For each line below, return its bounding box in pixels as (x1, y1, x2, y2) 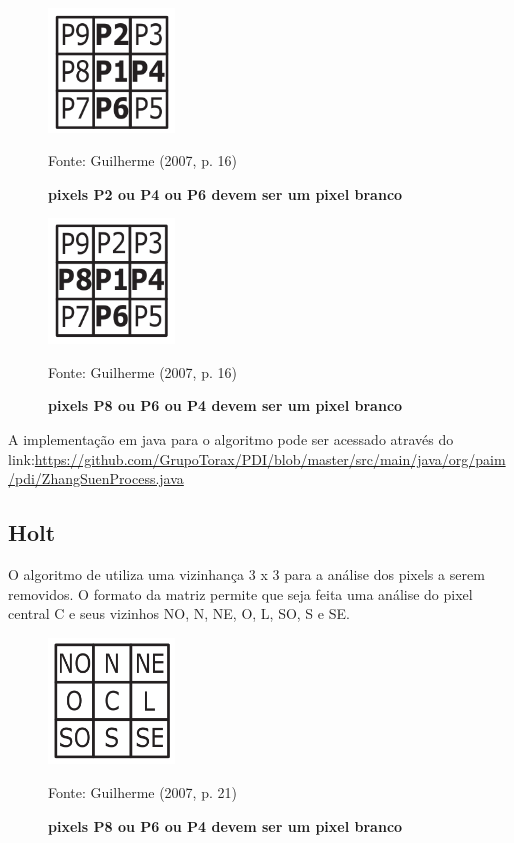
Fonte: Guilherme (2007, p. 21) (48, 782, 237, 802)
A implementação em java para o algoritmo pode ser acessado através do (8, 429, 454, 449)
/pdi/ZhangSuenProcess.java (8, 468, 184, 489)
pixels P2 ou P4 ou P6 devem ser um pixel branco (48, 183, 403, 204)
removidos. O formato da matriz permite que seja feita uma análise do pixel (8, 583, 473, 604)
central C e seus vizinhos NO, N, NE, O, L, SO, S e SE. (8, 603, 350, 624)
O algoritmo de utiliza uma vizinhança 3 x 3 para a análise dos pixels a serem (8, 563, 485, 584)
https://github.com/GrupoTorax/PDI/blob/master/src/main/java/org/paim (34, 448, 506, 469)
